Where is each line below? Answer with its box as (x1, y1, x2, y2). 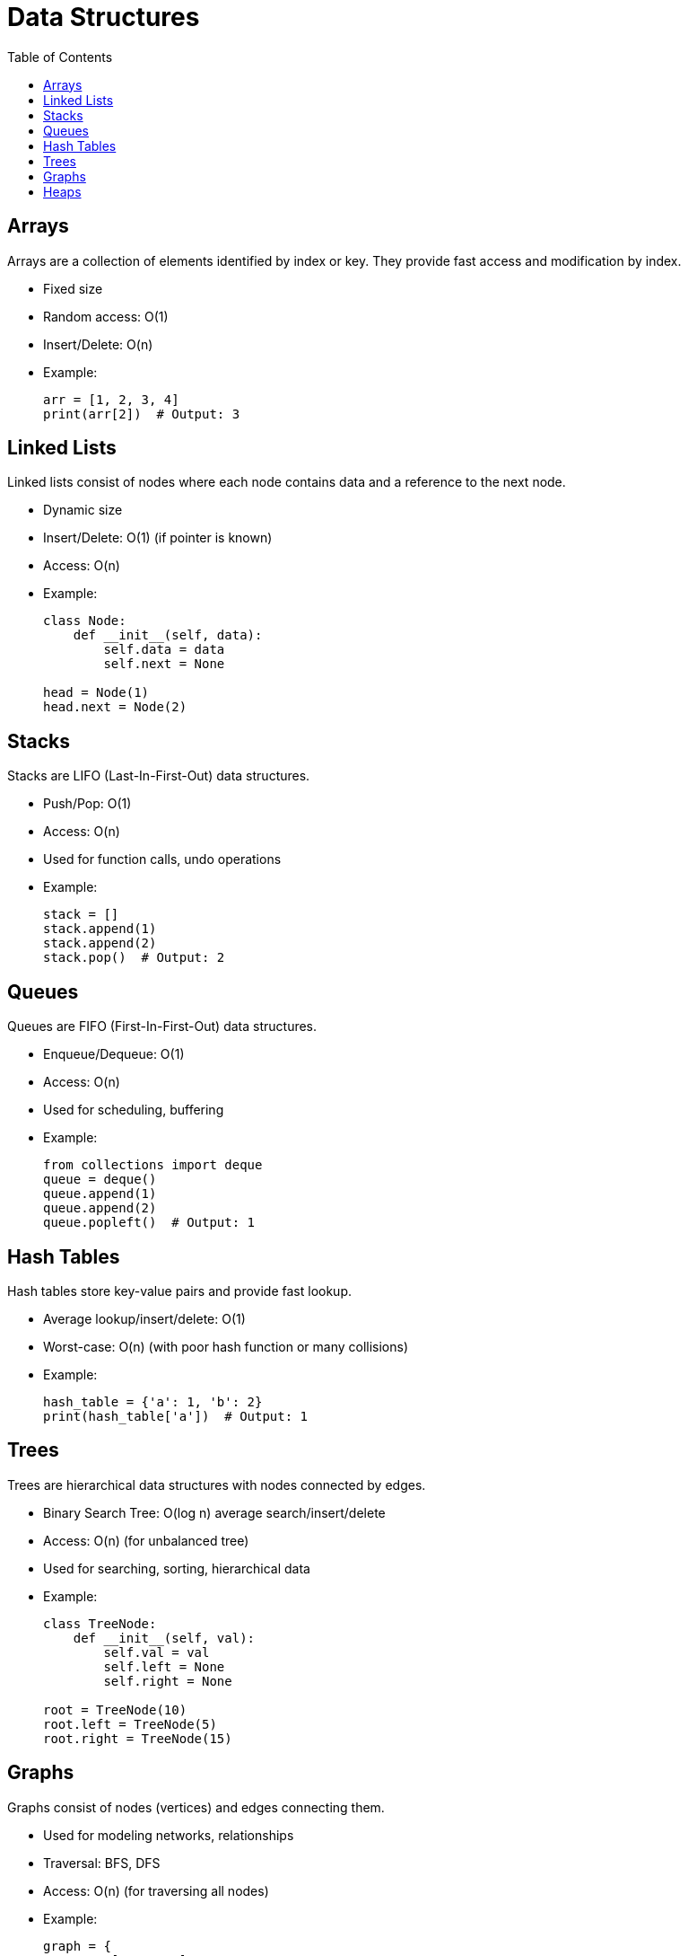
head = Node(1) (43, 685, 150, 700)
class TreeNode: (43, 1616, 157, 1631)
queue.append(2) (43, 1201, 157, 1216)
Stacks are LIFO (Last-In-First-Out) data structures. (7, 768, 310, 784)
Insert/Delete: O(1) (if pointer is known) (43, 530, 273, 546)
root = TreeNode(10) (43, 1702, 187, 1717)
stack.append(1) (43, 921, 157, 937)
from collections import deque (43, 1158, 263, 1173)
